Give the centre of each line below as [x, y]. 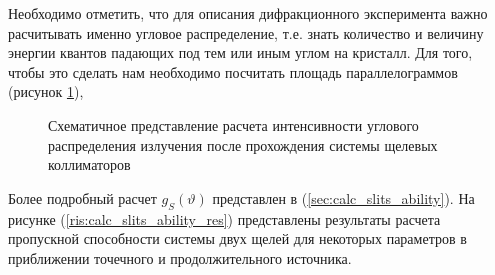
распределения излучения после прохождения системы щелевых [243, 144]
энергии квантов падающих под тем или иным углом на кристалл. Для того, [240, 52]
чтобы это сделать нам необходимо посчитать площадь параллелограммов [233, 71]
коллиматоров [89, 164]
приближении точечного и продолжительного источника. [180, 257]
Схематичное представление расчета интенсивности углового [233, 124]
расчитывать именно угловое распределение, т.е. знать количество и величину [246, 32]
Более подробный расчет [82, 197]
